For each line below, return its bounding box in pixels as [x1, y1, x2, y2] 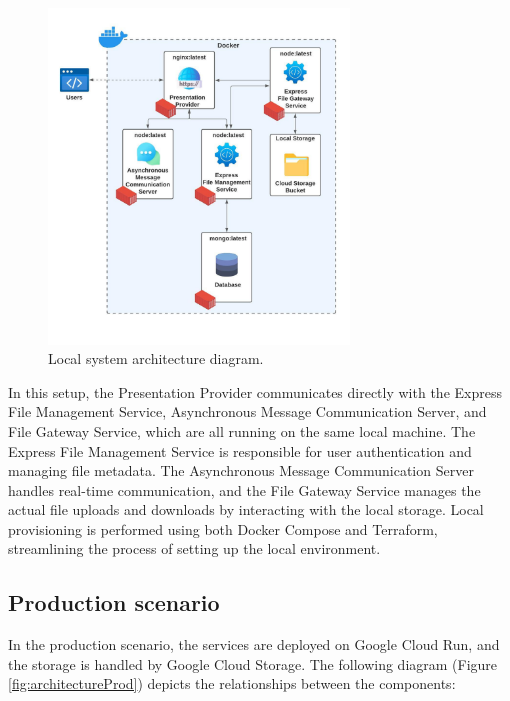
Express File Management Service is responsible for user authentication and [8, 440, 472, 461]
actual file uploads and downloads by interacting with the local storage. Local [8, 499, 484, 520]
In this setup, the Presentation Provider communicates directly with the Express [8, 381, 502, 402]
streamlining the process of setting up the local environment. [8, 538, 381, 559]
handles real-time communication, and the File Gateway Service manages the [8, 479, 481, 500]
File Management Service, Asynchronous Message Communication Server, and [8, 401, 487, 422]
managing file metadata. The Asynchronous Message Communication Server [8, 460, 474, 481]
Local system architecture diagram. [48, 348, 264, 369]
